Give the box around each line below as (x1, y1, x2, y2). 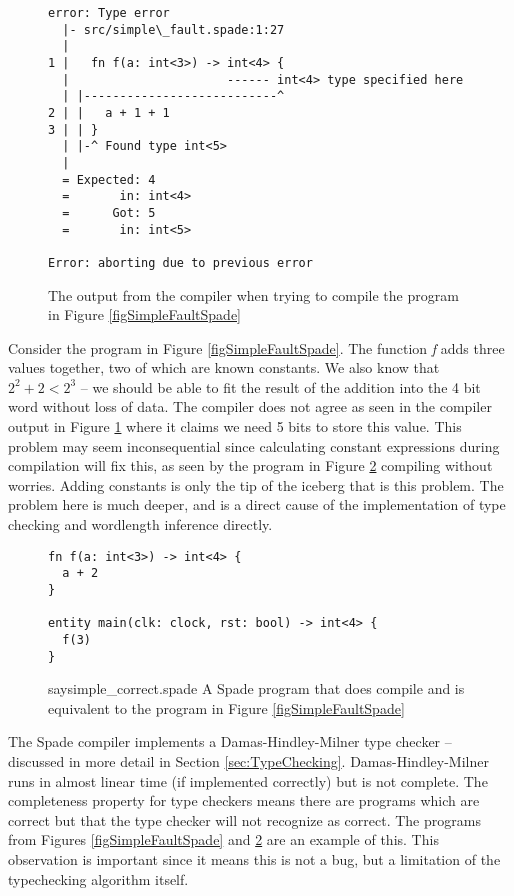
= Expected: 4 (62, 172, 156, 187)
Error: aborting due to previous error (48, 255, 313, 270)
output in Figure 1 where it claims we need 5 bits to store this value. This (8, 416, 462, 437)
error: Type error (48, 6, 170, 20)
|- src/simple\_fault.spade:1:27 (62, 22, 285, 37)
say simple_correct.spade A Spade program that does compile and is (48, 678, 465, 699)
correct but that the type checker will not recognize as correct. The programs (8, 809, 481, 830)
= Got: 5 (62, 205, 156, 220)
